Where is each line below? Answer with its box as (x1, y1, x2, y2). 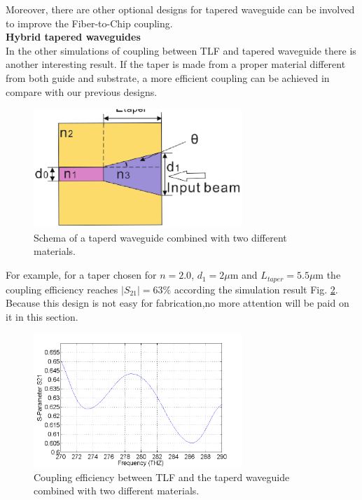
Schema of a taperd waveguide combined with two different (34, 230, 287, 244)
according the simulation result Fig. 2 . (174, 282, 338, 296)
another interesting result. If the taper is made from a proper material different (6, 57, 346, 71)
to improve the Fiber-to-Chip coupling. (6, 15, 173, 30)
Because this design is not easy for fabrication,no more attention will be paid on (6, 296, 349, 310)
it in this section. (6, 309, 78, 324)
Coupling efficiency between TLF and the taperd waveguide (34, 469, 290, 484)
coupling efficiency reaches (6, 282, 118, 296)
